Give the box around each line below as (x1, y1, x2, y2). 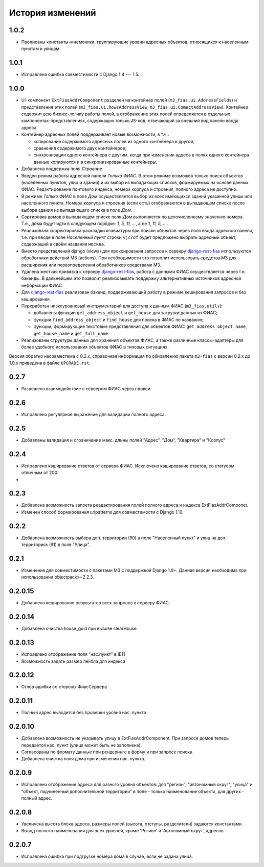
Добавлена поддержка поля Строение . (21, 166, 104, 172)
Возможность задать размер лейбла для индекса (21, 658, 126, 664)
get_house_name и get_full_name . (33, 330, 110, 336)
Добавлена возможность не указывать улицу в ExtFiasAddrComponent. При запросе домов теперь (21, 735, 229, 741)
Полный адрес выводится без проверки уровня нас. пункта (21, 710, 146, 716)
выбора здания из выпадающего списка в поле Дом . (21, 207, 132, 213)
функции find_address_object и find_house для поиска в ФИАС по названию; (33, 317, 204, 322)
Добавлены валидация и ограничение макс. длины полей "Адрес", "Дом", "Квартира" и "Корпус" (21, 437, 225, 443)
